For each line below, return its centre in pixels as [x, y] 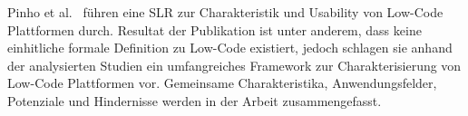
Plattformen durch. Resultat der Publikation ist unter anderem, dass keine [214, 29]
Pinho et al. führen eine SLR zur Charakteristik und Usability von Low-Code [225, 12]
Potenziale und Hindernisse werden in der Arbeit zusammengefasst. [195, 100]
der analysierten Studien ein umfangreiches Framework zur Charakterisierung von [234, 65]
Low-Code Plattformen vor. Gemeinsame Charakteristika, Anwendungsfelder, [222, 83]
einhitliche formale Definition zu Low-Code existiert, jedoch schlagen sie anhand [230, 48]
